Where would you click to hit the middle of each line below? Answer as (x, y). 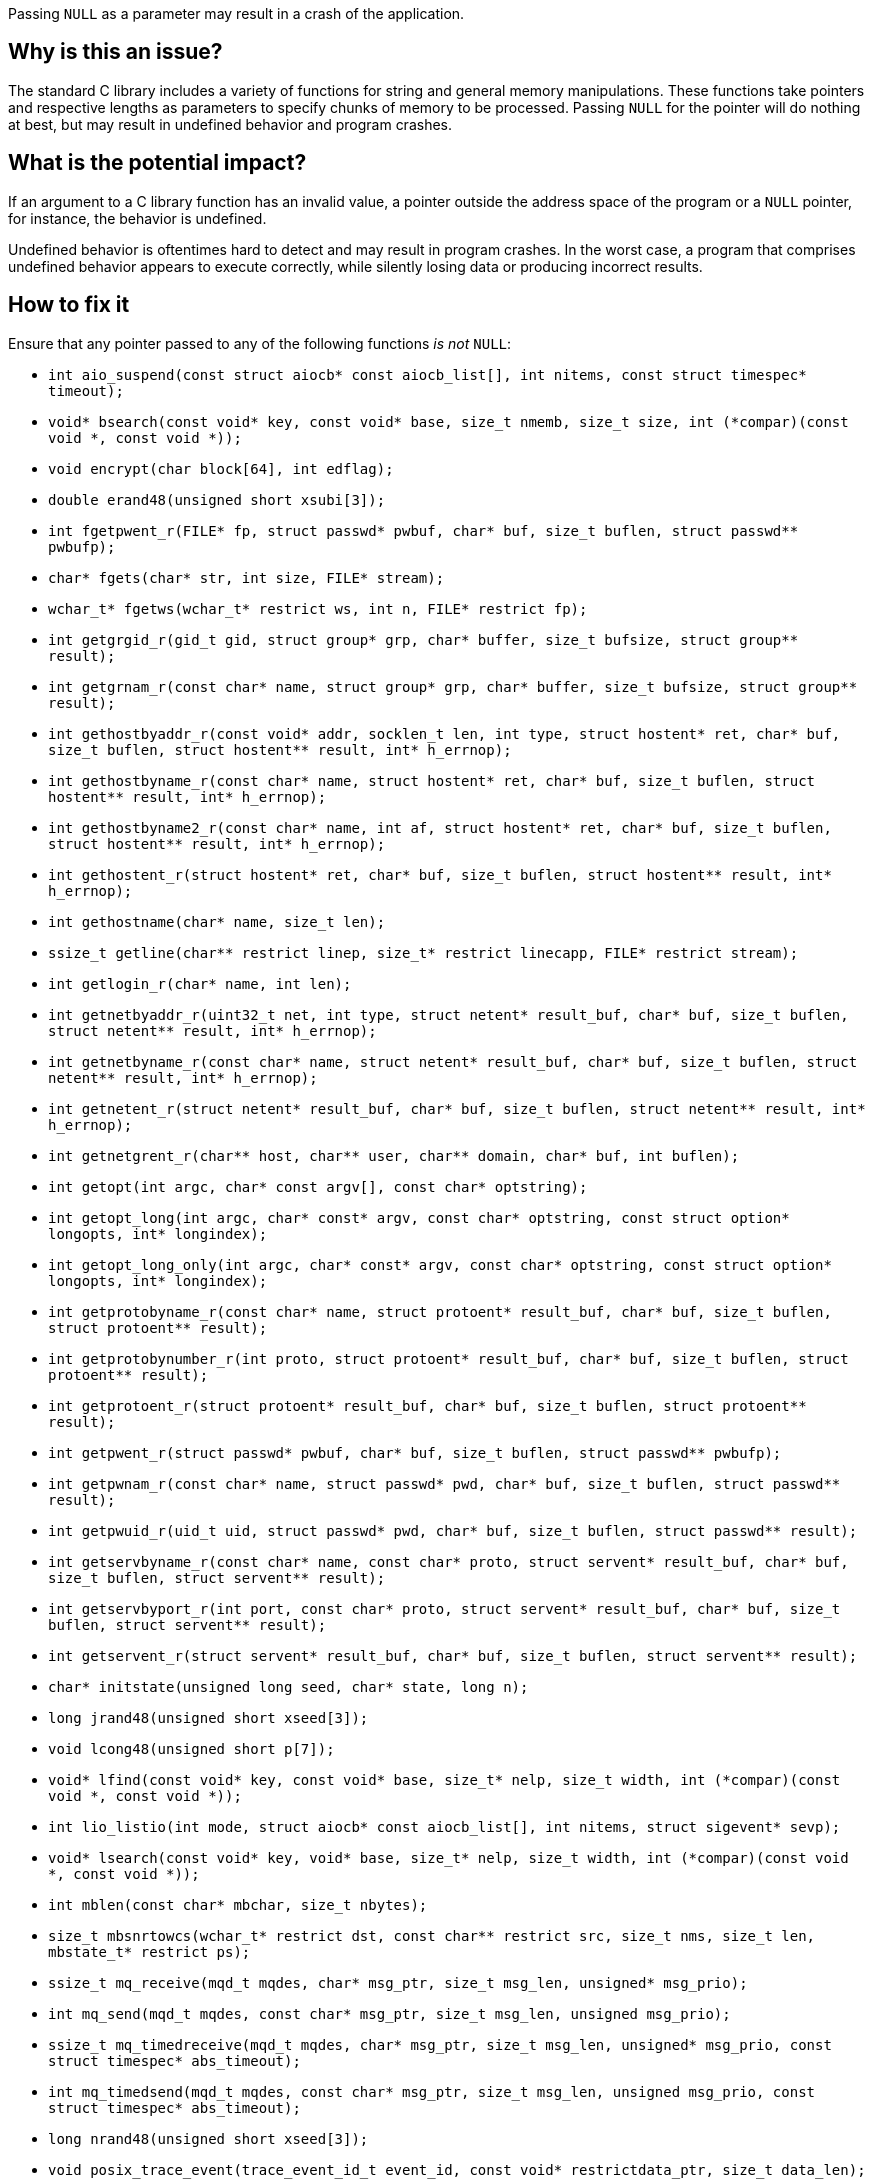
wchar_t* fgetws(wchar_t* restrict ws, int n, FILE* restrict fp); (318, 608)
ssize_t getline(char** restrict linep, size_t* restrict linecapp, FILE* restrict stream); (423, 952)
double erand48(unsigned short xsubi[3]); (217, 499)
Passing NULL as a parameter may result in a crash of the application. (236, 13)
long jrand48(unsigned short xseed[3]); (208, 1717)
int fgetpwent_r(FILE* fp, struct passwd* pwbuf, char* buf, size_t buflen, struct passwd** (423, 530)
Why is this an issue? (115, 52)
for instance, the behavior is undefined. (137, 218)
